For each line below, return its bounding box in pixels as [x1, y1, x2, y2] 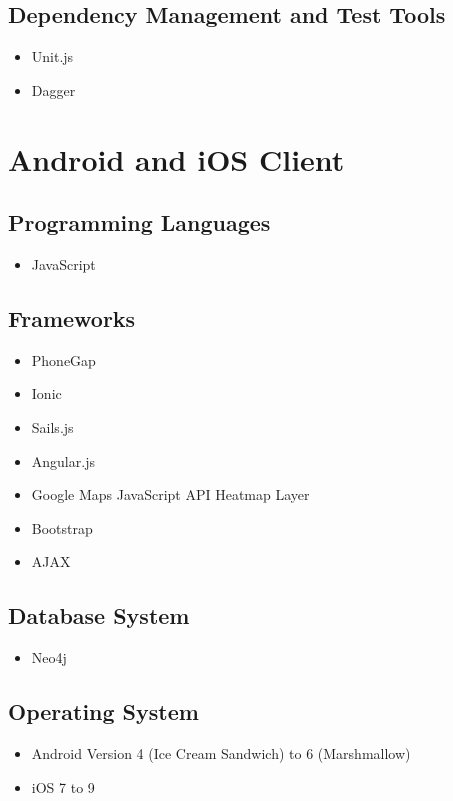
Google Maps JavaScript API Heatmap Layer [31, 484, 310, 505]
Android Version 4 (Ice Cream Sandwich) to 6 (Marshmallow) [31, 742, 411, 763]
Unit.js [31, 46, 74, 67]
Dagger [31, 79, 76, 100]
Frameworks [8, 302, 136, 333]
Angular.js [31, 450, 95, 471]
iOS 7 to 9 [31, 776, 95, 797]
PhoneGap [31, 349, 96, 370]
